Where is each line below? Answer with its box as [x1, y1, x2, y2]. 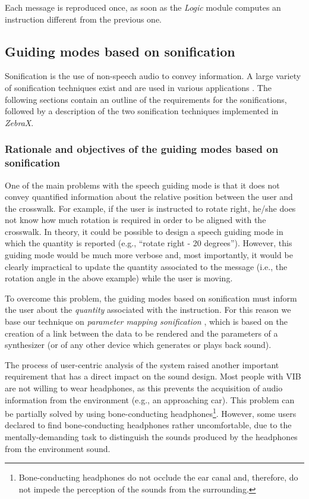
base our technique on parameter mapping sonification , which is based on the [5, 315, 288, 328]
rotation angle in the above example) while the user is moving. [5, 272, 233, 284]
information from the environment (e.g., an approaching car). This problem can [5, 393, 295, 406]
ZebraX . [5, 116, 34, 128]
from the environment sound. [5, 442, 111, 454]
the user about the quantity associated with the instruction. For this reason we [5, 303, 291, 316]
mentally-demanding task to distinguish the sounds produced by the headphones [5, 431, 298, 443]
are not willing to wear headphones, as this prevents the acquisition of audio [5, 382, 283, 394]
